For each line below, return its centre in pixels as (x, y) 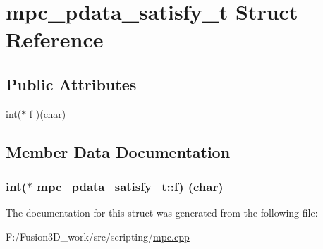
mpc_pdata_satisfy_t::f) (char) (130, 187)
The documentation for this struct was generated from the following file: (162, 213)
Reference (55, 39)
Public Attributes (71, 84)
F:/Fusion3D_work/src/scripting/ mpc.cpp (98, 236)
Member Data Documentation (118, 151)
